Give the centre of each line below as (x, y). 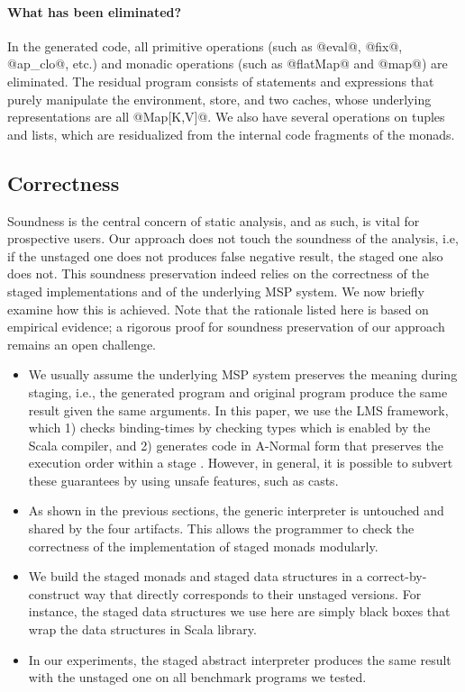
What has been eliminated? (95, 11)
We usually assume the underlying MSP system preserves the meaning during (243, 374)
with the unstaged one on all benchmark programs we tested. (197, 677)
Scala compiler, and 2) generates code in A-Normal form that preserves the (236, 445)
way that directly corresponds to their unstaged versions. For (253, 593)
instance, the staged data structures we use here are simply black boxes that (239, 611)
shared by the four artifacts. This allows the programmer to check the (221, 528)
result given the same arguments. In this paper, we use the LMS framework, (238, 410)
